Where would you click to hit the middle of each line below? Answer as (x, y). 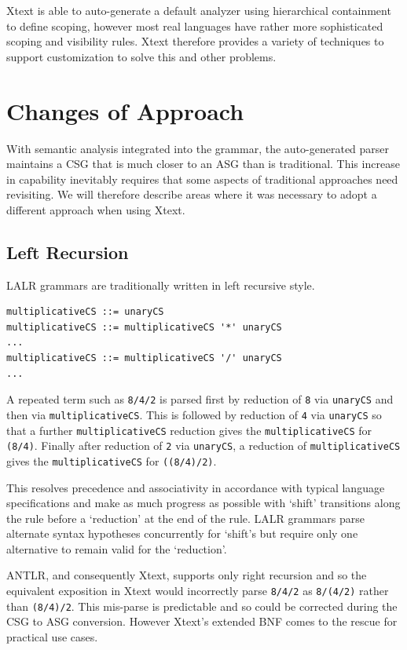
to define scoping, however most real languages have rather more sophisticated (195, 26)
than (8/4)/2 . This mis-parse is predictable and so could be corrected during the (202, 606)
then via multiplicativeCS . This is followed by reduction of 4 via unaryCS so (194, 414)
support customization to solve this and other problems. (141, 56)
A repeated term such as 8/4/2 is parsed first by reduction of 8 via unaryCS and (200, 399)
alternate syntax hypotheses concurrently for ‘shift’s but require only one (182, 533)
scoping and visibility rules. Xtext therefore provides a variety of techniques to (195, 41)
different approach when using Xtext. (96, 209)
